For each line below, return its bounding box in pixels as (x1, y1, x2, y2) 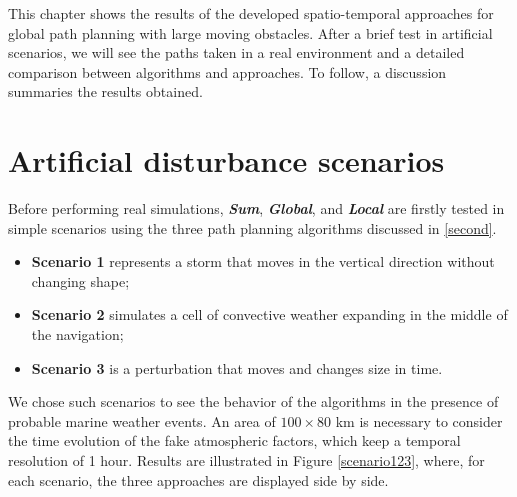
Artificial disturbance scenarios (8, 140, 445, 181)
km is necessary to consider (335, 410, 503, 431)
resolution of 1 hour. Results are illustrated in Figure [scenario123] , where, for (8, 450, 485, 471)
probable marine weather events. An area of (8, 410, 276, 431)
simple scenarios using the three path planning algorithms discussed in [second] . (8, 217, 497, 238)
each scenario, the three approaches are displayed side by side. (8, 469, 389, 490)
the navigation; (31, 324, 124, 345)
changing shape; (31, 270, 130, 291)
